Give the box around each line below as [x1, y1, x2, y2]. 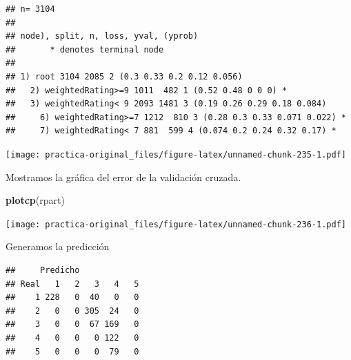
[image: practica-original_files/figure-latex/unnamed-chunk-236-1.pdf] [6, 219, 346, 229]
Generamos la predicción [6, 239, 110, 254]
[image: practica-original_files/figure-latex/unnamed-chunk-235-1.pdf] [6, 149, 346, 160]
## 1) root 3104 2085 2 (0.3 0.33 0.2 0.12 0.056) [6, 71, 243, 82]
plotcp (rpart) [6, 193, 65, 207]
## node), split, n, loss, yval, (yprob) [6, 31, 199, 41]
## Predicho [6, 265, 80, 276]
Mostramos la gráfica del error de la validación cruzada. [6, 169, 241, 184]
